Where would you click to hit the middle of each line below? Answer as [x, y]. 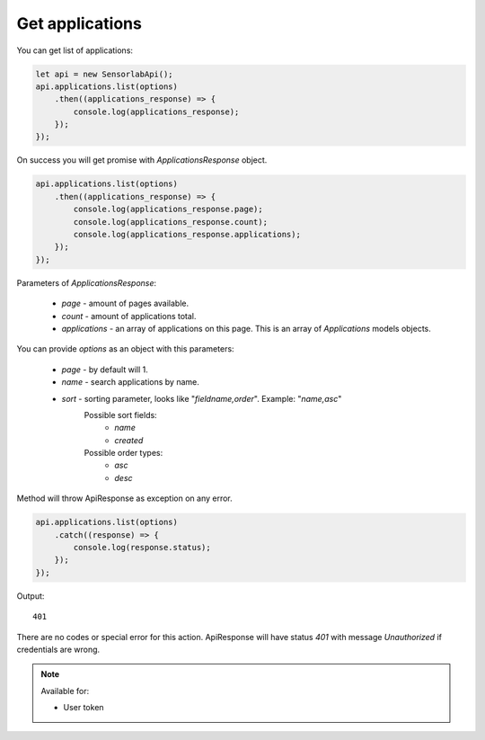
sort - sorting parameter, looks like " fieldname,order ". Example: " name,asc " [202, 398]
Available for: [65, 691]
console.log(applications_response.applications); [187, 235]
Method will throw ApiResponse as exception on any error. [124, 498]
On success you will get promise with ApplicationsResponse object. [142, 160]
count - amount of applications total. [129, 316]
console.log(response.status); [142, 548]
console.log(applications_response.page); [168, 210]
